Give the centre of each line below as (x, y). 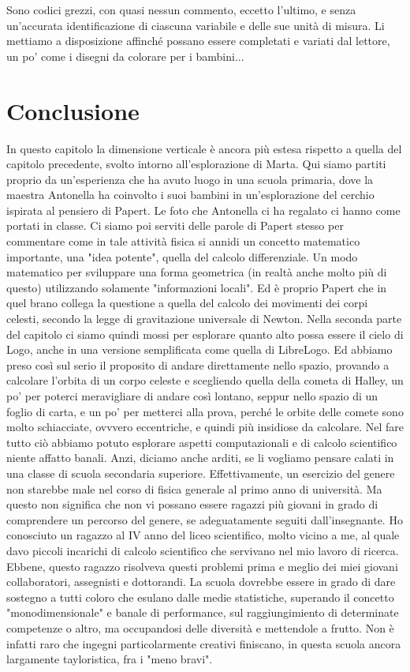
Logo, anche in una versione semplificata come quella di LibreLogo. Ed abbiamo (199, 349)
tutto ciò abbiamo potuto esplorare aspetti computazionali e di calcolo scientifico (202, 442)
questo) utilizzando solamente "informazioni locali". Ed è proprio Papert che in (197, 287)
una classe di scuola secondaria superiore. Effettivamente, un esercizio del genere (201, 473)
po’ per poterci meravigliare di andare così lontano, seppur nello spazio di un (192, 396)
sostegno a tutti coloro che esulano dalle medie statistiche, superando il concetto (200, 597)
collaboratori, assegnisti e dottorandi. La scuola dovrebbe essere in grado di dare (201, 582)
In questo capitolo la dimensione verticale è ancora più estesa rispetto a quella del (204, 148)
